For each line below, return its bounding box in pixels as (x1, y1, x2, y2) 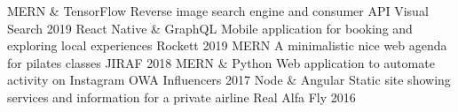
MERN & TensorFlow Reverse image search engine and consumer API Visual (7, 2, 429, 19)
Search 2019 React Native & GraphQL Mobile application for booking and (7, 19, 413, 37)
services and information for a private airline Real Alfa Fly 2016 (7, 87, 356, 106)
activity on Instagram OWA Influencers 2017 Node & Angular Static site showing (7, 71, 451, 89)
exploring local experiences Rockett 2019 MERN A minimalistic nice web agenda (7, 36, 447, 55)
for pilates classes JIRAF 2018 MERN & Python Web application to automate (7, 53, 435, 71)
